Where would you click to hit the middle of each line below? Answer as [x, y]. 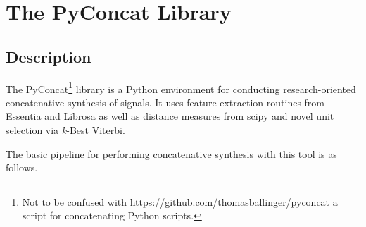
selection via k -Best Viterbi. [65, 130]
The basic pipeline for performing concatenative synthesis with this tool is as [171, 153]
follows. [22, 167]
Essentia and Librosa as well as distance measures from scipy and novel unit [170, 116]
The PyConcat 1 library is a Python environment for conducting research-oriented [181, 87]
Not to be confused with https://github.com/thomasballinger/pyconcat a [180, 201]
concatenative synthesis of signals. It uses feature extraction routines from [165, 102]
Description [49, 56]
